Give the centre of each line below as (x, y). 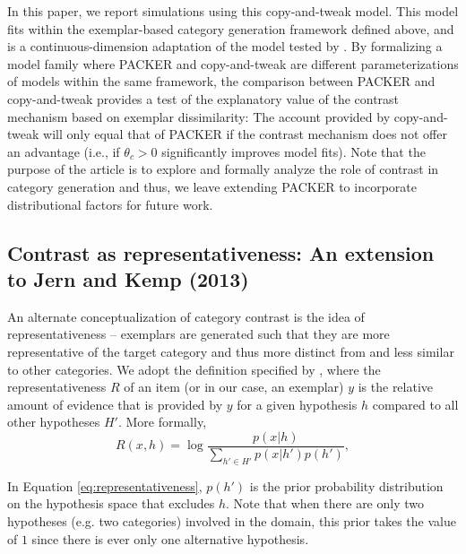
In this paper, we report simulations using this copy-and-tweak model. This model (233, 11)
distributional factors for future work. (110, 204)
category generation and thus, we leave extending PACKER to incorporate (212, 186)
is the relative (396, 387)
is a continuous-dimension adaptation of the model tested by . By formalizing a (225, 46)
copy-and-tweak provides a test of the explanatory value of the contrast (203, 98)
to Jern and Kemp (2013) (128, 278)
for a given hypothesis (297, 404)
